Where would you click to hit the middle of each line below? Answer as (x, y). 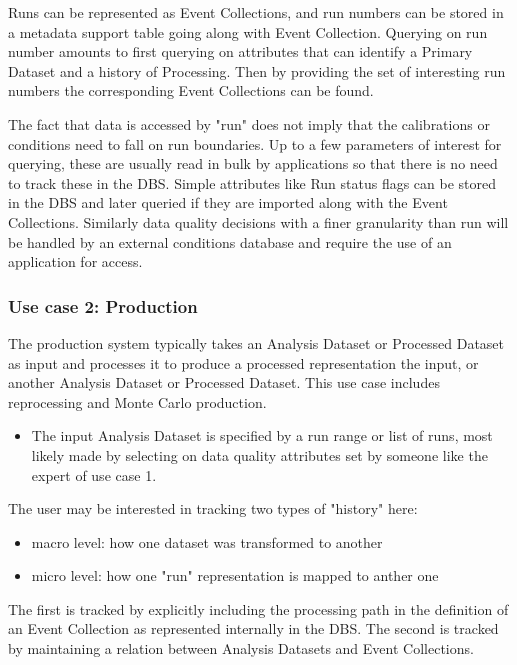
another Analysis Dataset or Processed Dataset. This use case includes (224, 382)
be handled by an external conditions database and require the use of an (230, 241)
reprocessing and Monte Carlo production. (137, 401)
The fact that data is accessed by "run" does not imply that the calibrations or (249, 123)
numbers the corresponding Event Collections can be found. (191, 90)
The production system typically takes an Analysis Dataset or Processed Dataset (256, 342)
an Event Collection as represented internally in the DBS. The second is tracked (253, 628)
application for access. (75, 261)
